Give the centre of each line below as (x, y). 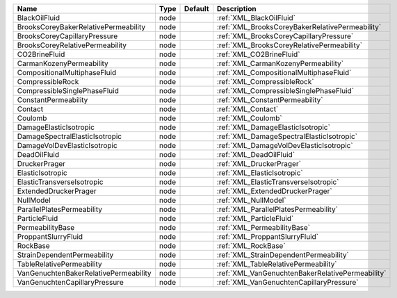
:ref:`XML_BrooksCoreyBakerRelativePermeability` (299, 27)
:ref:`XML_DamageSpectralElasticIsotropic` (287, 136)
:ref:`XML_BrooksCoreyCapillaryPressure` (285, 36)
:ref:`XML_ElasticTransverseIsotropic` (278, 182)
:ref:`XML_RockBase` (251, 246)
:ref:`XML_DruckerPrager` (259, 164)
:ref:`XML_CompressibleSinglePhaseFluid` (285, 91)
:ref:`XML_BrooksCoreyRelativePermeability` (290, 45)
